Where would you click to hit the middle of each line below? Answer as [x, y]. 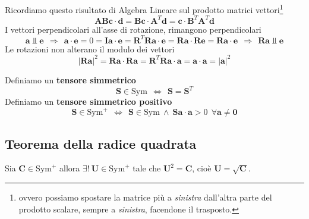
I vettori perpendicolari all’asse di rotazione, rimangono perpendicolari [133, 29]
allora [70, 168]
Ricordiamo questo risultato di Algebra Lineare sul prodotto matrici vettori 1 [144, 9]
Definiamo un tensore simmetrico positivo [89, 101]
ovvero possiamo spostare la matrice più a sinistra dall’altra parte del [145, 197]
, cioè [202, 168]
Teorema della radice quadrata [101, 143]
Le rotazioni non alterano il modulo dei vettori [90, 49]
